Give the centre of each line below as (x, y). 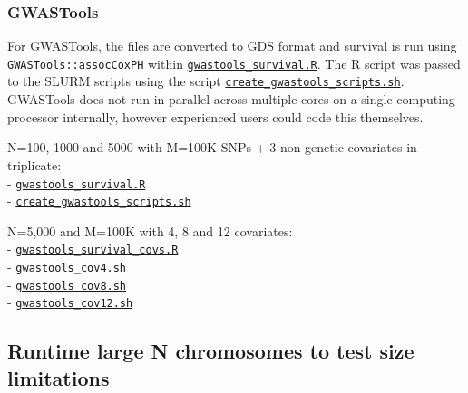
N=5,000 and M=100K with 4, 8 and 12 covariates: (150, 230)
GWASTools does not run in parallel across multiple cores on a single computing (231, 99)
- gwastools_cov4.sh (67, 267)
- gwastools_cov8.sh (67, 284)
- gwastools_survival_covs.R (93, 249)
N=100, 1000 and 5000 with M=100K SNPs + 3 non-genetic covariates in (212, 147)
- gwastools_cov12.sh (70, 302)
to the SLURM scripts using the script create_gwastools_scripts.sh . (206, 81)
